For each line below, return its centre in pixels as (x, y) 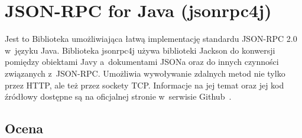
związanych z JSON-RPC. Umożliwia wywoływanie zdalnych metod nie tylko (145, 73)
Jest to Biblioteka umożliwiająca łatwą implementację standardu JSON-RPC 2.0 (151, 39)
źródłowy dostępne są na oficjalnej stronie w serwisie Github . (118, 96)
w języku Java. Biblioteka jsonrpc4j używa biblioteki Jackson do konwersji (140, 50)
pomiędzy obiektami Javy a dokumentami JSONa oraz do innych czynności (142, 62)
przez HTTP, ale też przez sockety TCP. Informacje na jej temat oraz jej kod (144, 85)
